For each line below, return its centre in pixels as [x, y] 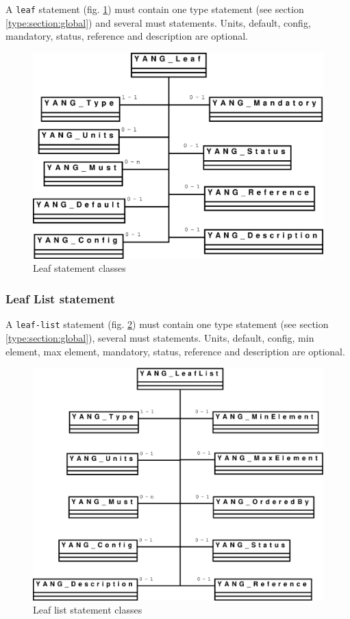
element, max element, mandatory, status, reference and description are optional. [175, 351]
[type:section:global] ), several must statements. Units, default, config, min [160, 337]
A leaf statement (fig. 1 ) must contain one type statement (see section [155, 9]
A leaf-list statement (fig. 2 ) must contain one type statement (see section [167, 324]
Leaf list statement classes [88, 610]
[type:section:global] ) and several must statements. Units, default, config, [158, 22]
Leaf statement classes [79, 268]
